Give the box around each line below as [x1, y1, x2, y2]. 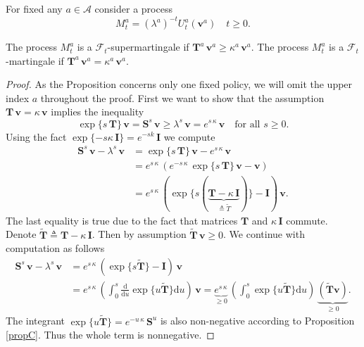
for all [234, 119, 261, 130]
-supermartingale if [107, 39, 189, 54]
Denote [6, 227, 37, 241]
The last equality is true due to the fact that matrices [6, 213, 238, 227]
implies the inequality [51, 104, 144, 119]
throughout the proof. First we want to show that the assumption [40, 90, 325, 105]
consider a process [94, 1, 172, 15]
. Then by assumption [92, 227, 187, 241]
